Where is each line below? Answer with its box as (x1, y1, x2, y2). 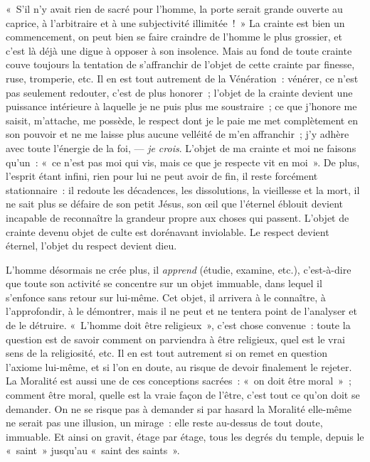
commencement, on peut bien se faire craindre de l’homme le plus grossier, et (6, 29, 342, 44)
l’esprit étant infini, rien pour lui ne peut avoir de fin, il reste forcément (6, 168, 318, 183)
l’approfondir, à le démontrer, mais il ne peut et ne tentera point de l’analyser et (6, 303, 357, 318)
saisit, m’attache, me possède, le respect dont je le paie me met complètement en (6, 112, 358, 127)
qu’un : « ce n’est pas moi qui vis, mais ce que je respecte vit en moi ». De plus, (6, 154, 360, 169)
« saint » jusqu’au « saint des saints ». (6, 443, 180, 458)
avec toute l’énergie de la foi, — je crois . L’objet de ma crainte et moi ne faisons (6, 140, 356, 155)
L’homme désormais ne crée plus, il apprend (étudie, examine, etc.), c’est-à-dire (6, 262, 351, 276)
